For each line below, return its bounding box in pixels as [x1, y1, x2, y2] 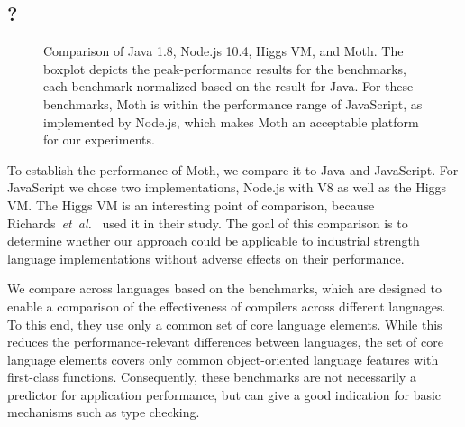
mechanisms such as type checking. [7, 403, 200, 422]
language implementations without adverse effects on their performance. [7, 248, 405, 267]
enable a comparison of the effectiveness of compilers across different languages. [7, 296, 446, 315]
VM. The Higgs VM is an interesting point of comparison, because [7, 195, 375, 214]
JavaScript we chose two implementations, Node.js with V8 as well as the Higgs [7, 178, 447, 197]
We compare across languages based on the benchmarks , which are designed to [7, 279, 442, 298]
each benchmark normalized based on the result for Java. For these [43, 77, 414, 96]
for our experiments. [43, 130, 155, 149]
